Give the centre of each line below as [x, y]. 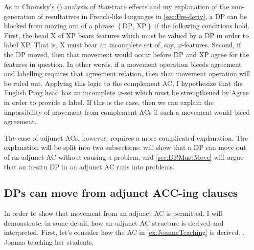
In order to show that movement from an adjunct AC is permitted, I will [113, 213]
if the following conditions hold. [202, 26]
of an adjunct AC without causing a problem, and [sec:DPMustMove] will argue [124, 156]
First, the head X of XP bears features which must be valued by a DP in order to [127, 35]
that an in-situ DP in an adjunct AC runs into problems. [89, 166]
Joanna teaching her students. [49, 242]
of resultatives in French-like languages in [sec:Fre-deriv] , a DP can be [142, 16]
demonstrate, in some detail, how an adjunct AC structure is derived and [114, 222]
